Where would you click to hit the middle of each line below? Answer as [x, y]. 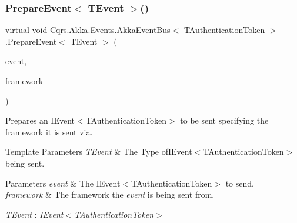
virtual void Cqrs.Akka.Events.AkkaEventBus [88, 30]
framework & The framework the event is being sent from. [110, 194]
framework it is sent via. [49, 132]
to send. [240, 183]
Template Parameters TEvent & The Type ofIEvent [99, 152]
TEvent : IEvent [34, 214]
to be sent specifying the [224, 120]
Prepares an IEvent [40, 120]
